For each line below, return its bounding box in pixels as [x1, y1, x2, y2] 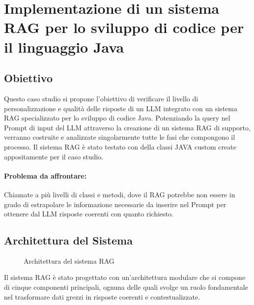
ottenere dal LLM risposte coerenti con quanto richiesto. [4, 209, 173, 219]
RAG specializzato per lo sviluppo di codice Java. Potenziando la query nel [4, 113, 230, 123]
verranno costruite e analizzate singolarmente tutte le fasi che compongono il [4, 132, 235, 142]
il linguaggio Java [4, 36, 124, 57]
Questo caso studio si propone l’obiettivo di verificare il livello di [4, 93, 198, 103]
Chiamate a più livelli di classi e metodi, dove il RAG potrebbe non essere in [4, 189, 235, 199]
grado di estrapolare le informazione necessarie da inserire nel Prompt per [4, 199, 226, 209]
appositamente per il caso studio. [4, 151, 104, 161]
